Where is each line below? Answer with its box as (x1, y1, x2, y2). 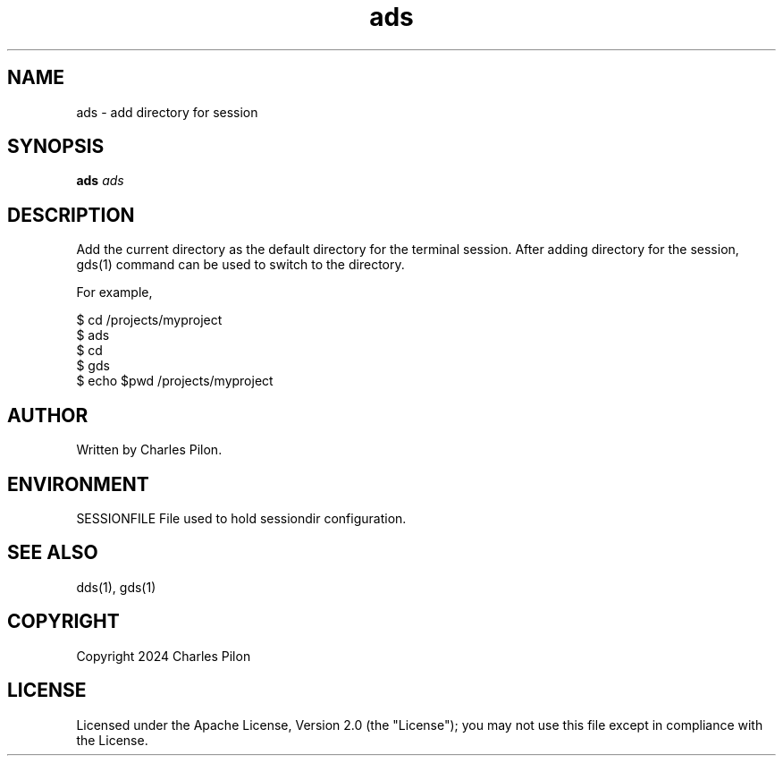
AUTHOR (7, 403, 88, 427)
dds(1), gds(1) (76, 579, 156, 595)
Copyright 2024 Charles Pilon (76, 648, 251, 664)
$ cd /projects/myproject (76, 312, 223, 328)
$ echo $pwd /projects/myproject (76, 373, 274, 389)
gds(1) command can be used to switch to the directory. (76, 257, 405, 273)
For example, (76, 284, 153, 301)
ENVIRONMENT (7, 472, 149, 496)
